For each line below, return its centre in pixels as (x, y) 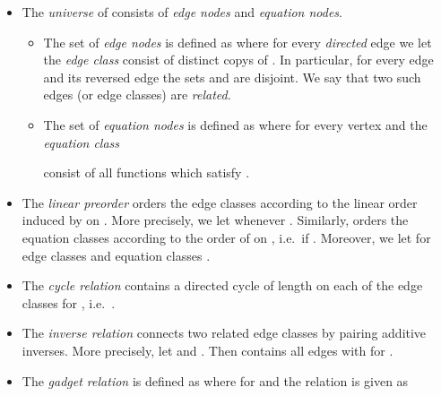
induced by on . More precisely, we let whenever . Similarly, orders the (215, 220)
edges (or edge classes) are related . (137, 95)
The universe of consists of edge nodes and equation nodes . (182, 12)
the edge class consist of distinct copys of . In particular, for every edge (238, 60)
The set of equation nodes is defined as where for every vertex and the (235, 124)
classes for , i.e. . (69, 302)
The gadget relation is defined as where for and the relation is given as (215, 380)
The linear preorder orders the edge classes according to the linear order (220, 202)
